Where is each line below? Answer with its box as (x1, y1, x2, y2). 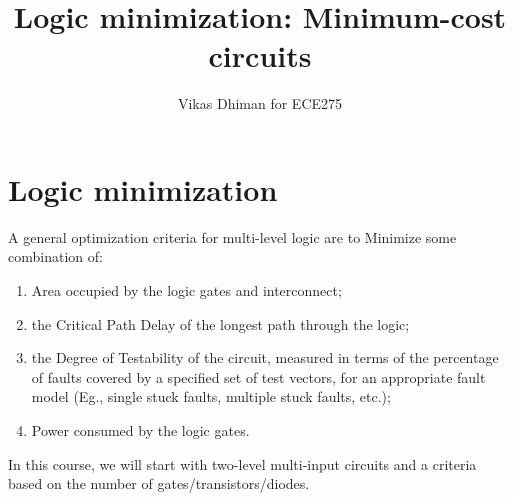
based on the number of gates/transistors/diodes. (8, 473, 310, 494)
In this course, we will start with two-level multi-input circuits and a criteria (8, 453, 477, 474)
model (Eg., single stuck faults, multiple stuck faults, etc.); (31, 386, 391, 407)
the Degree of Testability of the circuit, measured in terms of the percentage (31, 347, 499, 368)
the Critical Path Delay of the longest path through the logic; (31, 313, 410, 334)
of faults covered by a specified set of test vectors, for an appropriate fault (31, 366, 486, 387)
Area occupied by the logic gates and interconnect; (31, 280, 342, 301)
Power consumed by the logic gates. (31, 420, 250, 440)
